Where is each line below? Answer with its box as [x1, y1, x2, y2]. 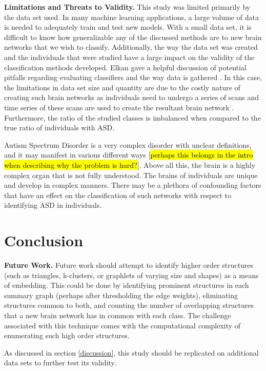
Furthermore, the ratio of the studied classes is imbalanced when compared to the [4, 112, 261, 123]
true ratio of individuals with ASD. [4, 122, 115, 133]
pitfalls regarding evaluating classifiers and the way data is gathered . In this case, [4, 72, 262, 83]
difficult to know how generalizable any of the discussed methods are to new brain [4, 31, 262, 42]
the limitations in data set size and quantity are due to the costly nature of [4, 82, 240, 92]
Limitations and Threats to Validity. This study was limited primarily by [4, 2, 251, 12]
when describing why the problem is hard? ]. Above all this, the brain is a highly [4, 159, 256, 170]
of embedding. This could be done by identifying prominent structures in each [4, 280, 249, 290]
